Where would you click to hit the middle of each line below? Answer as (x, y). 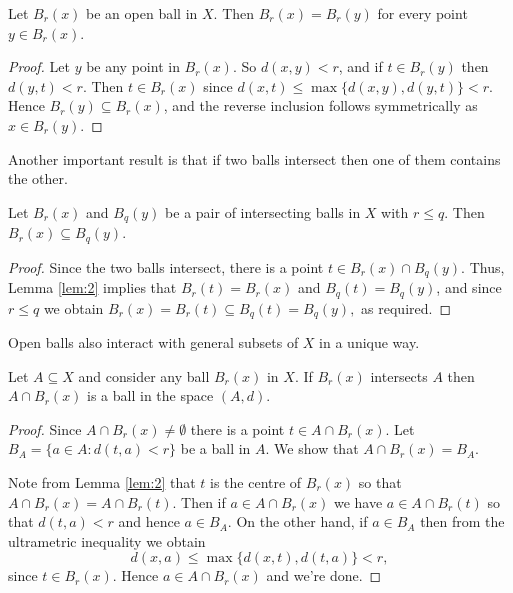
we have (358, 501)
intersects (399, 375)
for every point (422, 13)
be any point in (133, 66)
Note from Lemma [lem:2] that (102, 481)
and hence (149, 521)
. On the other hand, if (297, 521)
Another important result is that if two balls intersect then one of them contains (254, 158)
